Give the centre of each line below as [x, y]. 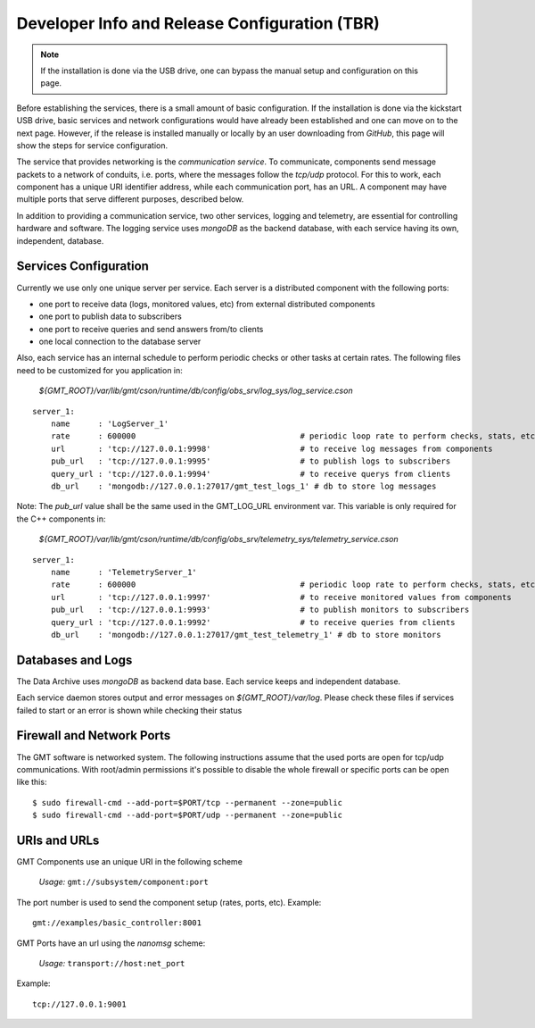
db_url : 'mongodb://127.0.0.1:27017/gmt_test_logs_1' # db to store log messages [243, 486]
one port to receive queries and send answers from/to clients [151, 329]
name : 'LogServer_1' [110, 424]
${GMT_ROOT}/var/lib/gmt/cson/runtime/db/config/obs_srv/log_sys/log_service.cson [196, 391]
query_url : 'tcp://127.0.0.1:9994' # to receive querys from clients [251, 474]
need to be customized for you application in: [99, 370]
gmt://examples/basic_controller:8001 [117, 923]
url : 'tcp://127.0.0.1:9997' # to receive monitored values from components [281, 597]
